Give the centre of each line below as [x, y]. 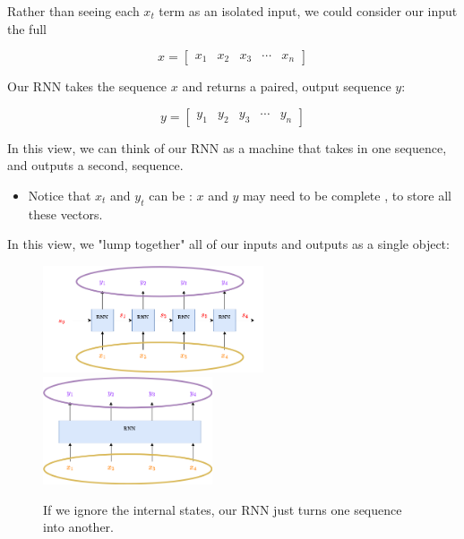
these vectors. [65, 214]
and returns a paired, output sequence [287, 86]
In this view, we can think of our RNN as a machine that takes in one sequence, [227, 147]
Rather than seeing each [73, 11]
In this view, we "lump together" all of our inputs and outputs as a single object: [228, 244]
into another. [79, 527]
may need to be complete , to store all [347, 195]
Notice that [60, 195]
